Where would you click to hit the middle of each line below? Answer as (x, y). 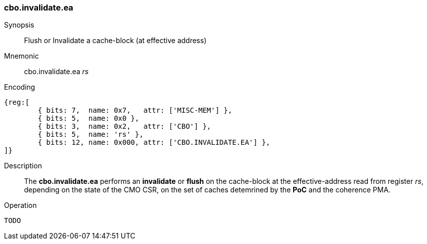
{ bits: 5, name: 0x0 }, (88, 118)
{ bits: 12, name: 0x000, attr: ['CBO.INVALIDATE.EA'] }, (154, 143)
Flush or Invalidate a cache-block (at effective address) (116, 41)
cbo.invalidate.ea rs (56, 72)
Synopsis (19, 25)
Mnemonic (22, 56)
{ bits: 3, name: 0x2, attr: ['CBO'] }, (125, 127)
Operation (21, 205)
